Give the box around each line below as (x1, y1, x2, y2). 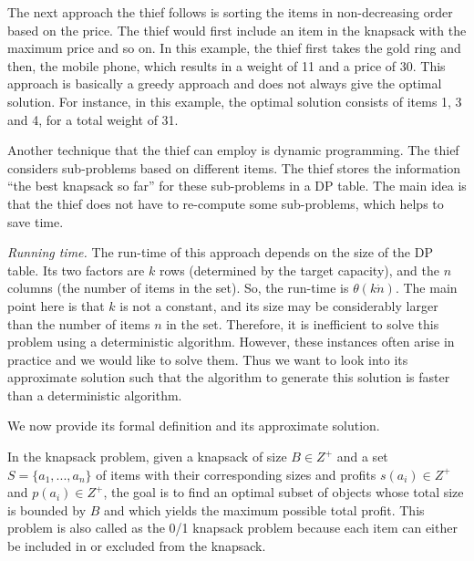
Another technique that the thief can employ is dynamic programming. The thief (7, 140, 459, 160)
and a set (336, 447, 388, 466)
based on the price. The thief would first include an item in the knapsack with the (7, 20, 467, 39)
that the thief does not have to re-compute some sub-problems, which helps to (7, 193, 444, 213)
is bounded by (7, 500, 87, 519)
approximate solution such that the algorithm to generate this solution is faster (7, 368, 450, 387)
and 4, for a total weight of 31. (7, 109, 179, 129)
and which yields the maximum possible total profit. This (104, 500, 425, 519)
